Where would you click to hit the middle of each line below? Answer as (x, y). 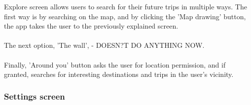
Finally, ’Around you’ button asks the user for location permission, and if (115, 64)
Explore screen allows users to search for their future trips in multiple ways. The (125, 6)
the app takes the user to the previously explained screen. (91, 26)
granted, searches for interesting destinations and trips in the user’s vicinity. (119, 74)
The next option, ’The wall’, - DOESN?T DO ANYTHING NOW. (104, 45)
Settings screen (35, 96)
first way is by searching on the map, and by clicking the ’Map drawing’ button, (125, 16)
